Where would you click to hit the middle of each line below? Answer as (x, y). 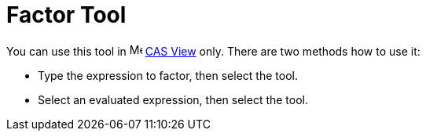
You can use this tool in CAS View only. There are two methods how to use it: (213, 51)
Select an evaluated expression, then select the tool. (173, 99)
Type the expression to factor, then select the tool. (168, 75)
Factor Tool (66, 15)
